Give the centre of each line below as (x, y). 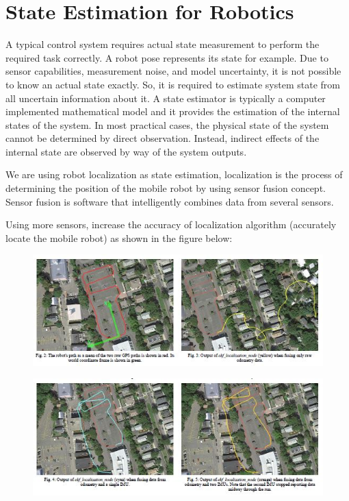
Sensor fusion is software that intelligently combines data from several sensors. (170, 201)
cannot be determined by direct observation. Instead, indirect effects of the (163, 138)
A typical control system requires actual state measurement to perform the (163, 44)
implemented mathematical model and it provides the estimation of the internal (173, 111)
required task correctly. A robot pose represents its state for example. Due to (167, 57)
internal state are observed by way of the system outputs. (126, 151)
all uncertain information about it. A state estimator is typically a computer (166, 98)
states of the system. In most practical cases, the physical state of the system (167, 124)
